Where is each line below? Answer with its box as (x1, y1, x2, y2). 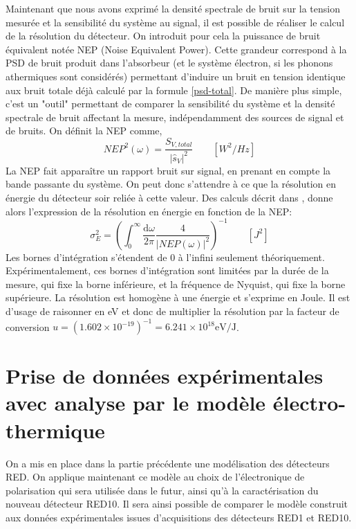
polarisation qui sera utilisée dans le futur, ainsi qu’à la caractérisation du (6, 483, 319, 497)
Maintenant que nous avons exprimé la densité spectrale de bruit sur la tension (6, 1, 341, 15)
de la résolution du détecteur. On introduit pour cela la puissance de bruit (6, 28, 321, 43)
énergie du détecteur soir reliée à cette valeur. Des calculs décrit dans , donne (6, 190, 333, 204)
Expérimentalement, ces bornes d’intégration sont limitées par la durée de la (6, 263, 329, 278)
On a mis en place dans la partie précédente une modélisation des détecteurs (6, 456, 330, 470)
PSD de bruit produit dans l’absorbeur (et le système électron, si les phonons (6, 55, 333, 70)
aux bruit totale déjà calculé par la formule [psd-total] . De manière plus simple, (6, 82, 342, 97)
